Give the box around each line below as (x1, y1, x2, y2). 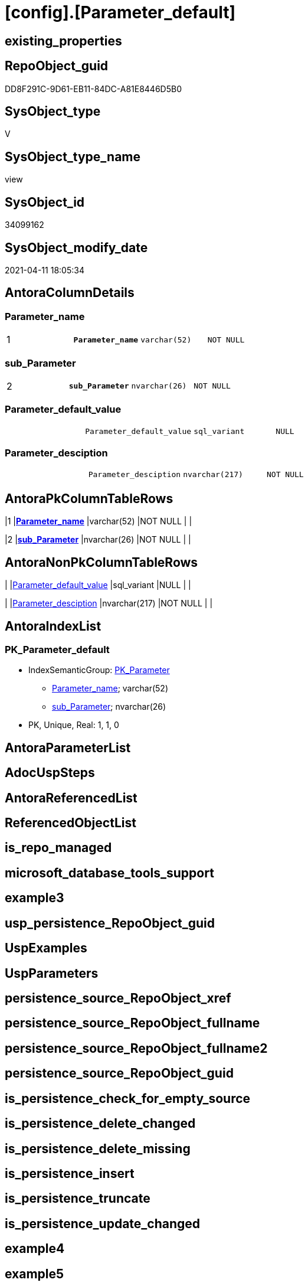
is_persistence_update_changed (5, 1216, 201, 1231)
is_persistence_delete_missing (5, 1141, 191, 1156)
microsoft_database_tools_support (5, 865, 214, 880)
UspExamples (5, 941, 87, 956)
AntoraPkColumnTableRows (5, 491, 173, 506)
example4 (5, 1241, 65, 1256)
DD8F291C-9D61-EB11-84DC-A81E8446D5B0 (5, 83, 182, 94)
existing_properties (5, 33, 122, 48)
